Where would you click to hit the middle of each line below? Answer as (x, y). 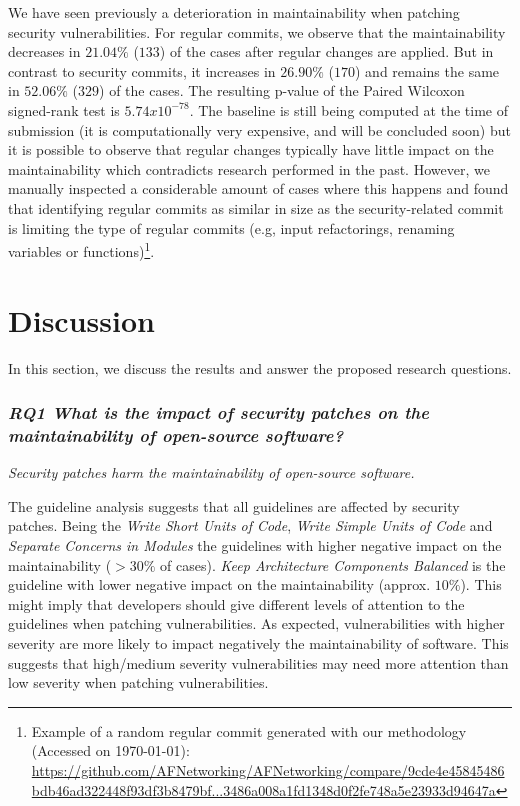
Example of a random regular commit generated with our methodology (249, 730)
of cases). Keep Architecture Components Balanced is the (333, 564)
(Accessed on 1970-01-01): (110, 750)
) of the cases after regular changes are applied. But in (326, 51)
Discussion (81, 319)
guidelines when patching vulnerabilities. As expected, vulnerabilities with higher (256, 623)
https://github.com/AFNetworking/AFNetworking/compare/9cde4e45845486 (268, 769)
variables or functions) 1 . (81, 249)
